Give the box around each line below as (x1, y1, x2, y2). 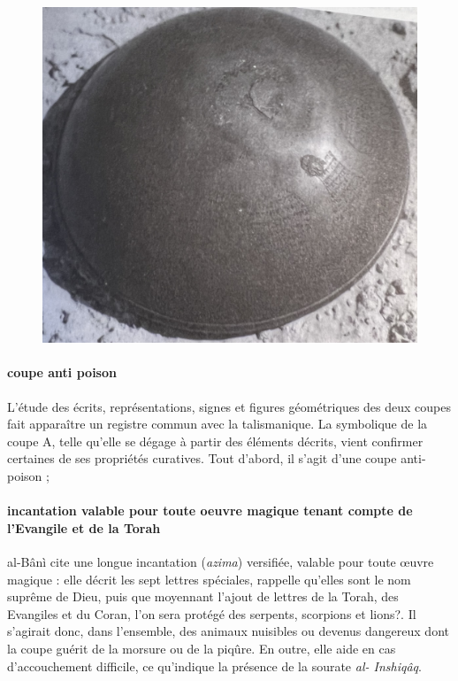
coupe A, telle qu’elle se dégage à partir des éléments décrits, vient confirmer (7, 431, 424, 450)
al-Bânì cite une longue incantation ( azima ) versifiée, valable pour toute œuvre (7, 553, 434, 571)
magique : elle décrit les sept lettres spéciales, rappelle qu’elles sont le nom (7, 569, 411, 588)
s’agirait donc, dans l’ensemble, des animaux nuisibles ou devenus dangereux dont (7, 622, 449, 640)
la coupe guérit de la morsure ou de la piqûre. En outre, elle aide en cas (7, 639, 396, 657)
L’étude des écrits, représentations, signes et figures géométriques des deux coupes (7, 397, 451, 415)
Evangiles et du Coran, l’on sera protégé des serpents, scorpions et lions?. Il (7, 604, 416, 623)
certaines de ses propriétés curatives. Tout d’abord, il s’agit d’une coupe (7, 449, 397, 468)
